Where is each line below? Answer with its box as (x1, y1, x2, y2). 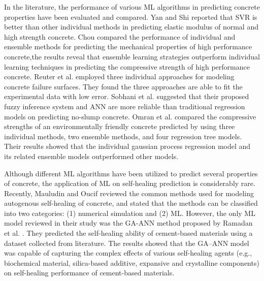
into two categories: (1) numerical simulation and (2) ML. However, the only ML (4, 207, 255, 218)
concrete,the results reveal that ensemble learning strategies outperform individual (4, 51, 260, 61)
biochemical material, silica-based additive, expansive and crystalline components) (4, 257, 259, 268)
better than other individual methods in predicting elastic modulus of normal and (4, 21, 258, 32)
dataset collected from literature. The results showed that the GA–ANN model (4, 237, 249, 248)
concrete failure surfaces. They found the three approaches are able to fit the (4, 81, 243, 91)
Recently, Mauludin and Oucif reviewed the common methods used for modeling (4, 188, 254, 198)
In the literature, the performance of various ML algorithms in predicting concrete (4, 2, 260, 12)
